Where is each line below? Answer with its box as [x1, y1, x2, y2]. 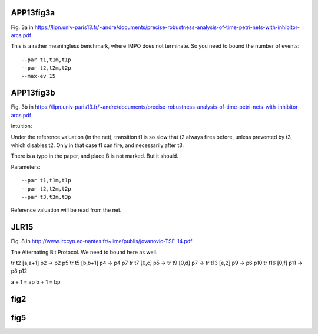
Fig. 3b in [11, 103, 34, 110]
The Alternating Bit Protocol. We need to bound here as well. [11, 248, 158, 256]
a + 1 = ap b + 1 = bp [11, 278, 61, 286]
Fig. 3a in [11, 24, 34, 31]
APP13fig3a [11, 8, 55, 18]
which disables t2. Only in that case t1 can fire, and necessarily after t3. [11, 142, 184, 149]
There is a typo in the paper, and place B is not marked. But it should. [11, 152, 179, 159]
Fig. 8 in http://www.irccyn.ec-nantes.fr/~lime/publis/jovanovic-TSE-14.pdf [11, 238, 193, 245]
